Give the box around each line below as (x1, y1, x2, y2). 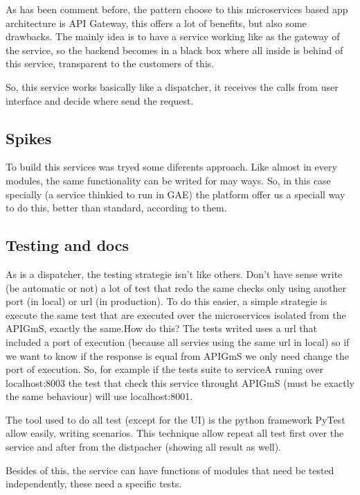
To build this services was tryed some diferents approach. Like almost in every (6, 159, 337, 174)
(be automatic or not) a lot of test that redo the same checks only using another (6, 280, 346, 295)
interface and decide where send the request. (6, 93, 194, 107)
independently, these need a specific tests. (6, 476, 182, 491)
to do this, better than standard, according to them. (6, 200, 227, 215)
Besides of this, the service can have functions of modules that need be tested (6, 462, 334, 477)
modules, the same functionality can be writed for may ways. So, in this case (6, 173, 331, 187)
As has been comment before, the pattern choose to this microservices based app (6, 2, 348, 16)
